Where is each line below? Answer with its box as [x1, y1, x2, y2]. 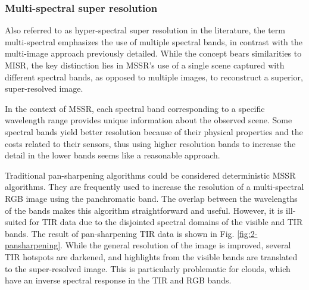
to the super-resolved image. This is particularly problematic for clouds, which [5, 262, 291, 275]
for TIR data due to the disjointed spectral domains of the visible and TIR [29, 216, 303, 228]
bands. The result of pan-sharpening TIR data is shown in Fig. [5, 227, 235, 239]
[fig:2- [237, 227, 258, 239]
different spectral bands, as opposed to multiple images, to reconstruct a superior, [5, 70, 303, 83]
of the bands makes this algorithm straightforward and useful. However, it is [5, 204, 283, 216]
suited [5, 216, 27, 228]
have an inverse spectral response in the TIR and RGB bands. [5, 274, 232, 286]
